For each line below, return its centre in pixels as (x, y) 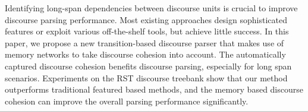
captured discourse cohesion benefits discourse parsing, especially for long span (148, 66)
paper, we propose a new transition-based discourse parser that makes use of (144, 42)
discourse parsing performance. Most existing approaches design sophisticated (146, 19)
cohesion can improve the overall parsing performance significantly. (127, 101)
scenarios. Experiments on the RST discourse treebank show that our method (146, 77)
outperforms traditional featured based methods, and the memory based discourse (154, 89)
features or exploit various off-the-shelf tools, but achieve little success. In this (147, 31)
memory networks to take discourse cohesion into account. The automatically (145, 54)
